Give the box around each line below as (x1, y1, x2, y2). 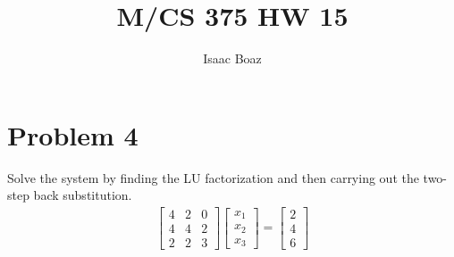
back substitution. (33, 186, 132, 204)
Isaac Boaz (203, 49, 262, 68)
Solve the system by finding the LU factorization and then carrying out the (7, 168, 419, 187)
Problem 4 (7, 116, 139, 153)
